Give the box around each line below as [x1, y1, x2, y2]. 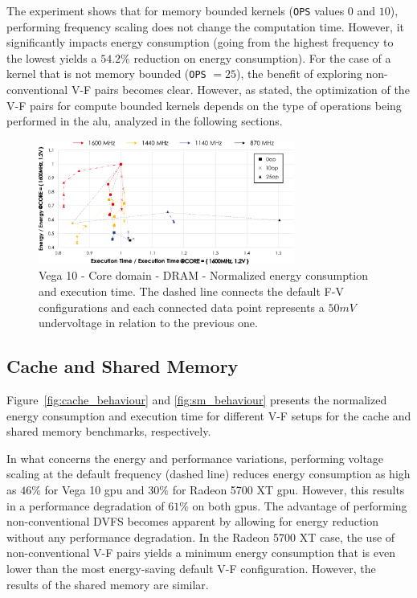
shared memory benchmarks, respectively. [6, 423, 211, 440]
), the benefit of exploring [236, 65, 362, 82]
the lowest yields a [6, 49, 97, 66]
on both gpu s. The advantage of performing [192, 497, 407, 514]
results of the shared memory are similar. [6, 575, 209, 592]
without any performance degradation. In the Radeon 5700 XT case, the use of [6, 528, 395, 545]
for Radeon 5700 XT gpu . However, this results [172, 481, 405, 498]
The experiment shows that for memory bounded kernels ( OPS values [6, 2, 345, 18]
